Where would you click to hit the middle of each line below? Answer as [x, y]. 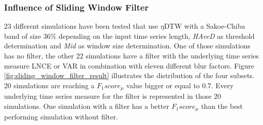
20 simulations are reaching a [49, 85]
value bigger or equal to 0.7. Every [180, 85]
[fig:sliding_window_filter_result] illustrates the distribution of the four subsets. [129, 75]
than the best [222, 106]
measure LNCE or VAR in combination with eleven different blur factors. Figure [129, 65]
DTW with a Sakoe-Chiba [204, 26]
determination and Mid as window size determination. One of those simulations [127, 46]
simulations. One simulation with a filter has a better [87, 106]
